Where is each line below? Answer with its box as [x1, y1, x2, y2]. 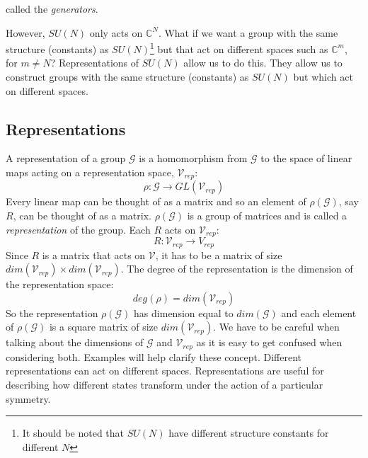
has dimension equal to [134, 305, 234, 320]
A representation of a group [6, 151, 126, 166]
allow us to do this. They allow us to [183, 55, 343, 70]
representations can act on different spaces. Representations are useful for [6, 363, 324, 378]
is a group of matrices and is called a [187, 208, 347, 223]
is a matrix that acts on [42, 247, 146, 262]
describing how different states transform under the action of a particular [6, 377, 323, 391]
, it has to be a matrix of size [155, 247, 282, 262]
